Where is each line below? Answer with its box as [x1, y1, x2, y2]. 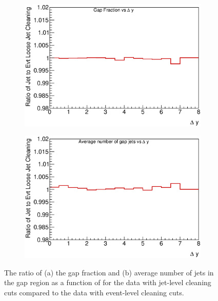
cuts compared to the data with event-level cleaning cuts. [4, 287, 184, 298]
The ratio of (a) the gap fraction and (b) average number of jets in [4, 267, 214, 277]
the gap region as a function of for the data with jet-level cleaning [4, 277, 211, 288]
